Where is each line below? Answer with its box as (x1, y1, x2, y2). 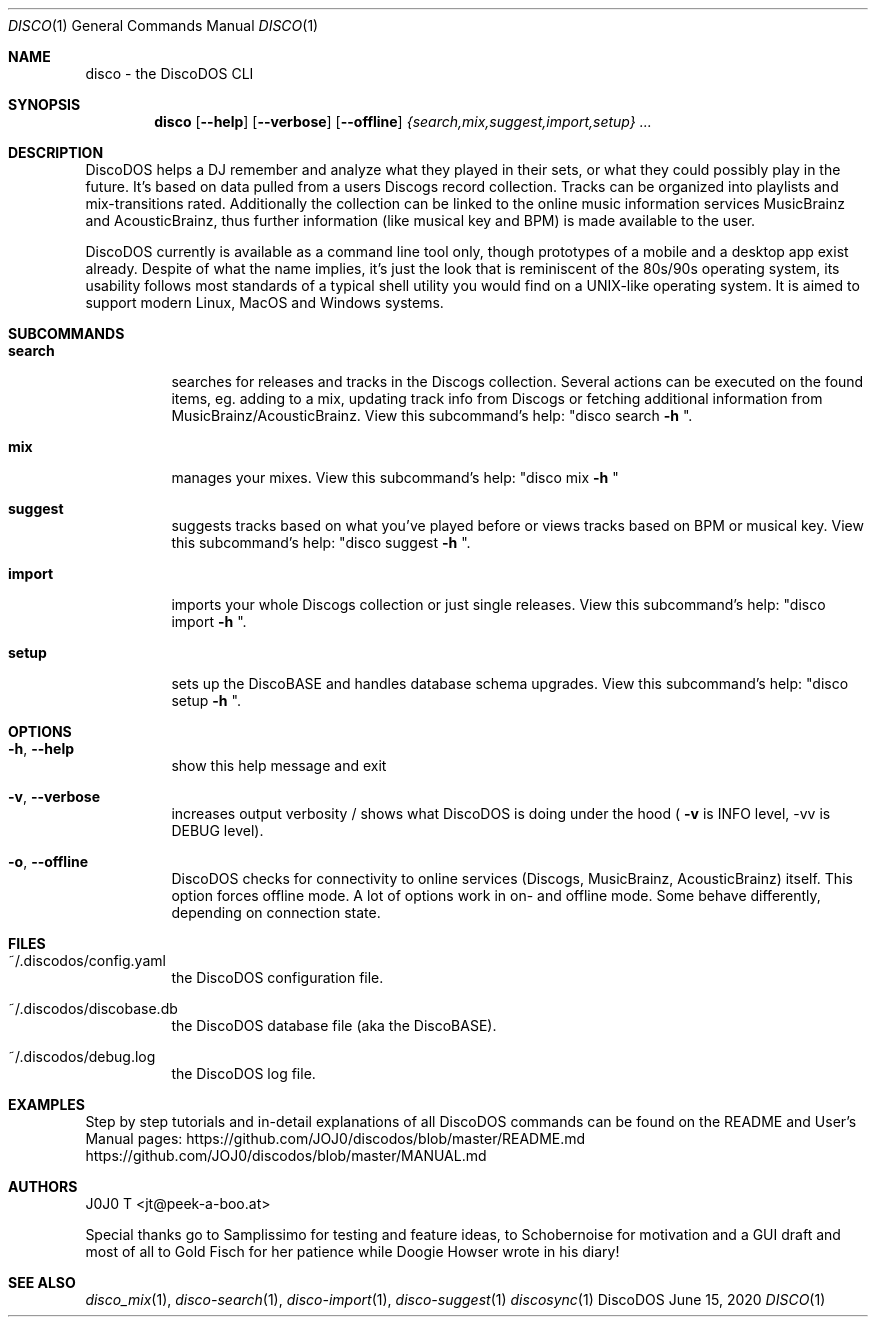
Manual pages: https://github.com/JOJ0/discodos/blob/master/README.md (85, 1130, 586, 1147)
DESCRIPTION (8, 144, 104, 161)
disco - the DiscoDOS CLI (85, 65, 254, 82)
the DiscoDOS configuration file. (171, 969, 384, 986)
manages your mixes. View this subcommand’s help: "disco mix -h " (171, 469, 619, 486)
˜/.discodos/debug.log (8, 1048, 156, 1065)
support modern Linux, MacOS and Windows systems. (85, 294, 444, 311)
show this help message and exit (171, 757, 387, 774)
